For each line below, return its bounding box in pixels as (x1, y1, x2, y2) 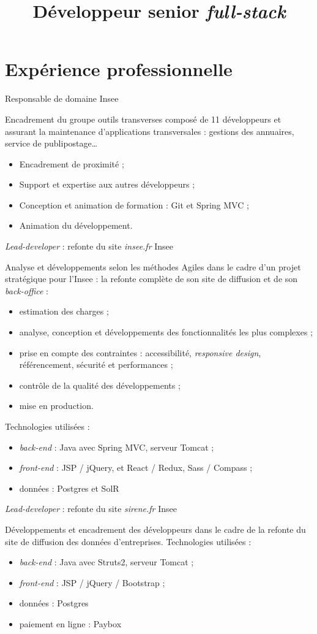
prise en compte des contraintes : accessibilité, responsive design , (19, 346, 261, 359)
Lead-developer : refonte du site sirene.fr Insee (5, 502, 177, 515)
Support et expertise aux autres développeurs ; (19, 178, 195, 191)
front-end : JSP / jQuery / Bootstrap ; (19, 576, 165, 589)
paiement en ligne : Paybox (19, 617, 122, 630)
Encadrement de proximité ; (19, 157, 124, 170)
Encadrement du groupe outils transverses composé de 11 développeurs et (5, 112, 282, 125)
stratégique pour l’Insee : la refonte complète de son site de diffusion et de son (5, 272, 298, 285)
